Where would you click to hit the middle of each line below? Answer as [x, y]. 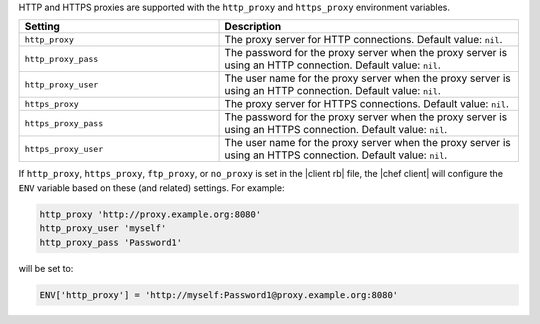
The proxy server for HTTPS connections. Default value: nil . [367, 104]
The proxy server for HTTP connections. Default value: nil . [363, 40]
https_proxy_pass [64, 123]
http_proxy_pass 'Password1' [111, 242]
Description [253, 27]
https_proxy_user [64, 148]
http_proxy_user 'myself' [103, 228]
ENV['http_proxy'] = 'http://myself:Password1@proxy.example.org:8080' [219, 294]
